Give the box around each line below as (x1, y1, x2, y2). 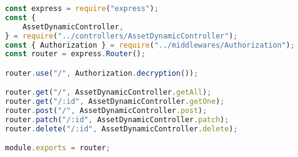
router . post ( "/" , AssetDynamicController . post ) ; (5, 106, 207, 115)
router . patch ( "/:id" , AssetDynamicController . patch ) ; (5, 115, 229, 125)
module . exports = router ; (5, 144, 110, 153)
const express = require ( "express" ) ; (5, 4, 159, 13)
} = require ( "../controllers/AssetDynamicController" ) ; (5, 31, 238, 40)
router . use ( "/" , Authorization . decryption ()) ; (5, 68, 199, 78)
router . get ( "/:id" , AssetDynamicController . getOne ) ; (5, 97, 225, 106)
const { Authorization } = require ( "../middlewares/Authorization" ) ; (5, 40, 295, 49)
